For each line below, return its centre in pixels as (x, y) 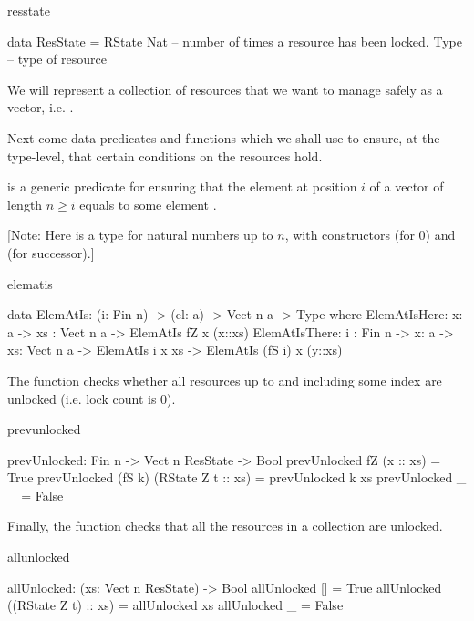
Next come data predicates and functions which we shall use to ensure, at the (224, 137)
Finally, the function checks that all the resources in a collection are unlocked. (225, 526)
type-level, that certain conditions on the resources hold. (165, 155)
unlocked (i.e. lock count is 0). (92, 398)
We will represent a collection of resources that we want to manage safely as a (225, 89)
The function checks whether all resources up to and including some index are (225, 380)
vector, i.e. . (41, 107)
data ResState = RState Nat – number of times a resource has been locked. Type (235, 41)
